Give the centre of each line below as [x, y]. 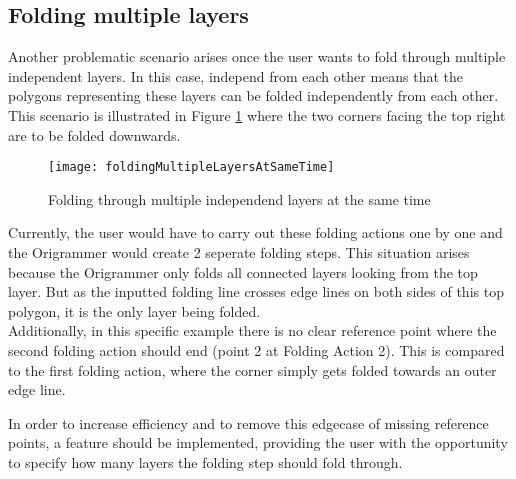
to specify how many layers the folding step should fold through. [205, 461]
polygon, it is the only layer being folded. [134, 310]
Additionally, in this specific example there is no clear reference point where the [252, 330]
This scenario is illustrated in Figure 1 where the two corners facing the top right [257, 114]
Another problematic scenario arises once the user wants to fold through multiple [257, 56]
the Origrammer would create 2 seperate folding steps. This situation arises [239, 252]
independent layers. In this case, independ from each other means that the [236, 75]
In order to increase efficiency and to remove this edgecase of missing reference [248, 422]
